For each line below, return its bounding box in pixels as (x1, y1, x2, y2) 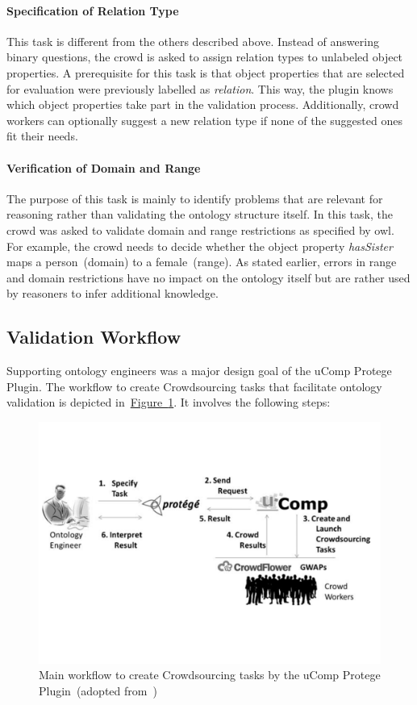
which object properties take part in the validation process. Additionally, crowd (6, 96, 399, 113)
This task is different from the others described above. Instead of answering (6, 32, 379, 49)
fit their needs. (6, 127, 78, 144)
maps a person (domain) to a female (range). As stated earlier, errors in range (6, 253, 397, 270)
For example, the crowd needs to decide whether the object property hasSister (6, 237, 393, 254)
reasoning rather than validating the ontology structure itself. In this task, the (6, 206, 393, 223)
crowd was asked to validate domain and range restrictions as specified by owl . (6, 221, 394, 238)
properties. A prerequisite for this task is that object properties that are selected (6, 64, 405, 81)
